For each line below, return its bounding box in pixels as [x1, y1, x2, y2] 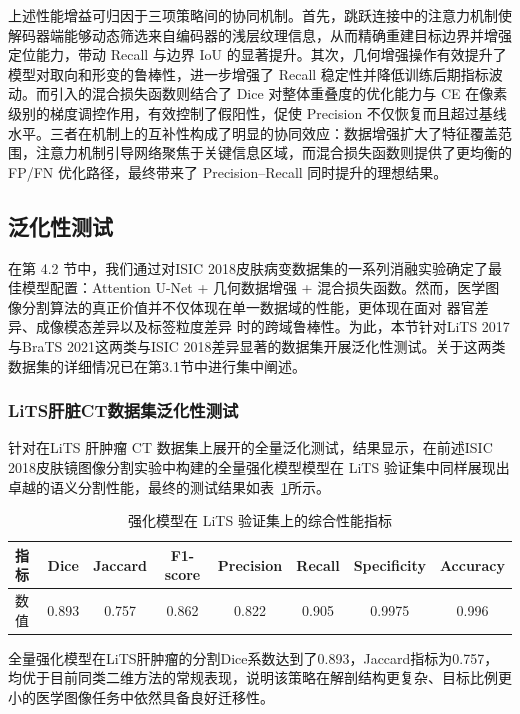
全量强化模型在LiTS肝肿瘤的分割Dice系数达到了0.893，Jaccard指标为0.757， [8, 647, 499, 668]
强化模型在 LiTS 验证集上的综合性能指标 [128, 510, 392, 531]
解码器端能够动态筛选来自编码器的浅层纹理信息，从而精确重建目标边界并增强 [8, 24, 512, 45]
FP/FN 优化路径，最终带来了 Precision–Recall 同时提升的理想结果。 [8, 161, 448, 182]
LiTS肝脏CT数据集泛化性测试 [8, 398, 239, 423]
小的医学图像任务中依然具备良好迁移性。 [8, 687, 274, 708]
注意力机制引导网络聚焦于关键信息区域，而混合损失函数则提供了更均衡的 [35, 142, 512, 163]
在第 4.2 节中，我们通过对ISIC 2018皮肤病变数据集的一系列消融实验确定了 [8, 257, 488, 278]
